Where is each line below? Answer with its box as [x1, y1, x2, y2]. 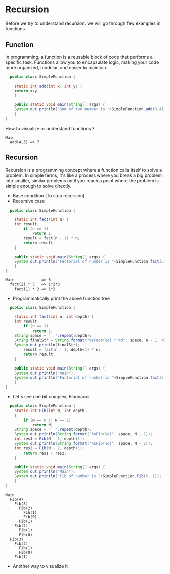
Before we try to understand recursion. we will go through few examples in [5, 20, 161, 26]
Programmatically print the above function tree [12, 295, 110, 302]
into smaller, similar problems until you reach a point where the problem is [5, 177, 159, 183]
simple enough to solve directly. [5, 183, 72, 189]
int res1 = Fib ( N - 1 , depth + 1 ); [14, 436, 85, 441]
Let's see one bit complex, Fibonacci [12, 394, 90, 400]
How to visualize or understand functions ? [5, 125, 95, 131]
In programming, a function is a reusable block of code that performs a [5, 54, 153, 60]
